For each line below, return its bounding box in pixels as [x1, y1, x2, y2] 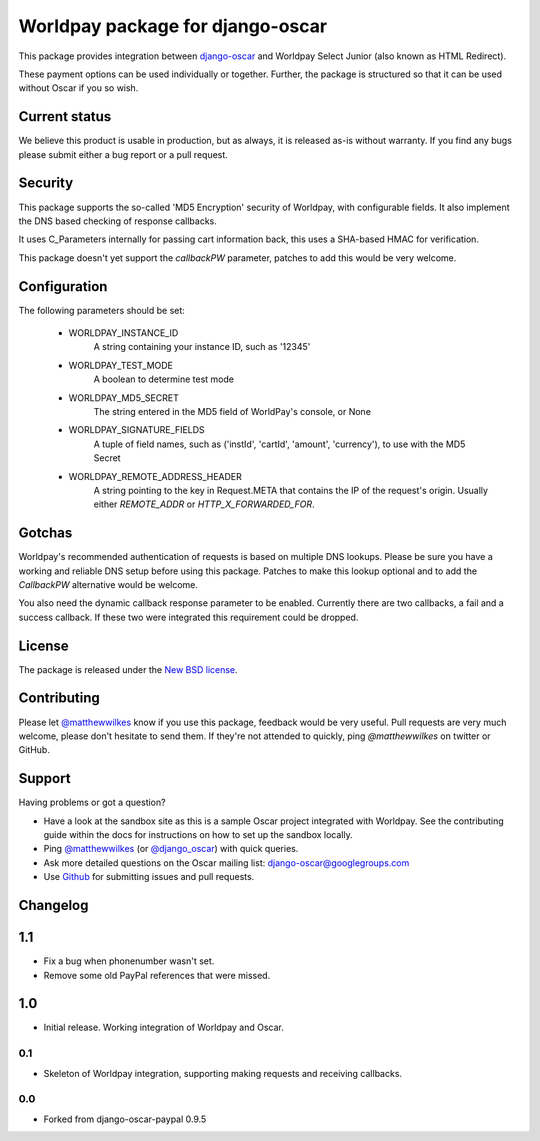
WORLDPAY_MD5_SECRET [68, 391, 179, 404]
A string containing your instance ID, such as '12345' [93, 341, 311, 353]
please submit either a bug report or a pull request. [18, 148, 229, 160]
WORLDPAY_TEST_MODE [68, 359, 174, 371]
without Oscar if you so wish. [18, 82, 139, 94]
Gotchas [18, 525, 73, 542]
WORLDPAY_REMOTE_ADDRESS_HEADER [68, 470, 242, 482]
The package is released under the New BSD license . [18, 663, 239, 675]
